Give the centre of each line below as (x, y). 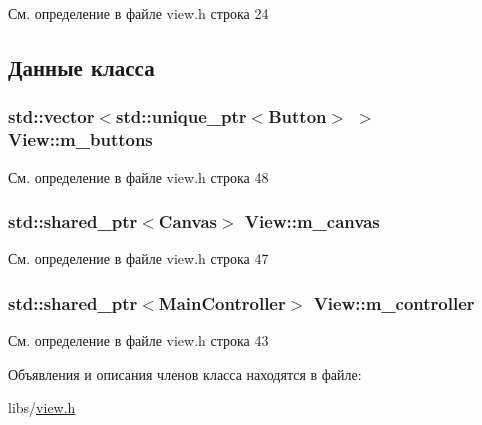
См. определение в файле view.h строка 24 (138, 13)
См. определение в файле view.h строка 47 (138, 258)
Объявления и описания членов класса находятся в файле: (185, 373)
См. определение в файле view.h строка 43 (138, 340)
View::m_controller (394, 302)
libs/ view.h (42, 407)
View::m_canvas (312, 221)
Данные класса (81, 66)
